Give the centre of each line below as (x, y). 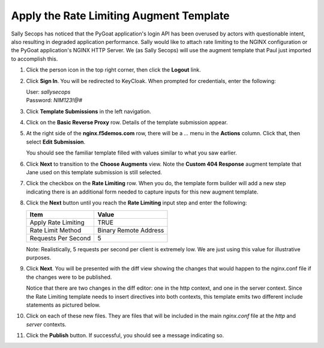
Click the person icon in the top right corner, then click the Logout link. (113, 70)
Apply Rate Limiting (57, 222)
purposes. (39, 257)
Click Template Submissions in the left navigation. (88, 111)
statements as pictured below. (63, 305)
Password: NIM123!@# (54, 100)
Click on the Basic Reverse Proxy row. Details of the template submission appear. (127, 123)
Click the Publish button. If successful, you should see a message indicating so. (125, 335)
